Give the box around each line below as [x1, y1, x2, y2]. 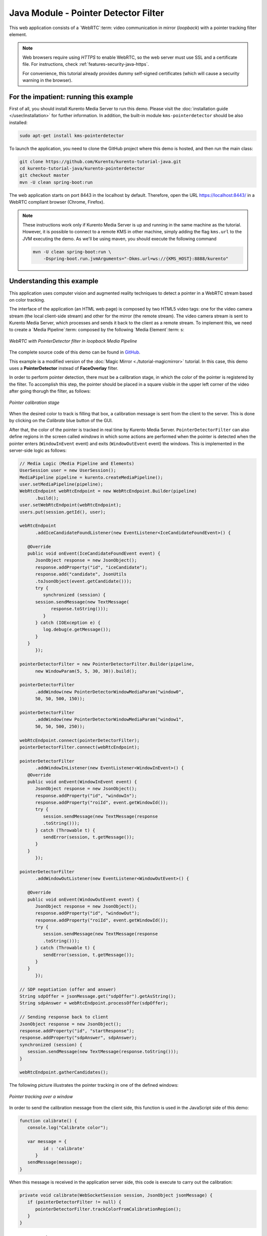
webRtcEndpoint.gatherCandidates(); [19, 1069, 109, 1075]
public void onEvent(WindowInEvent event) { [27, 779, 137, 785]
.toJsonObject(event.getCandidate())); [35, 578, 132, 584]
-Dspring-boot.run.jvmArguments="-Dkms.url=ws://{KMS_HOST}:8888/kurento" [43, 256, 228, 262]
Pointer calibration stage [9, 399, 59, 405]
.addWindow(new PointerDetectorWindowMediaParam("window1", [35, 717, 184, 722]
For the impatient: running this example [9, 92, 133, 101]
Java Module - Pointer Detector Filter [9, 7, 164, 18]
